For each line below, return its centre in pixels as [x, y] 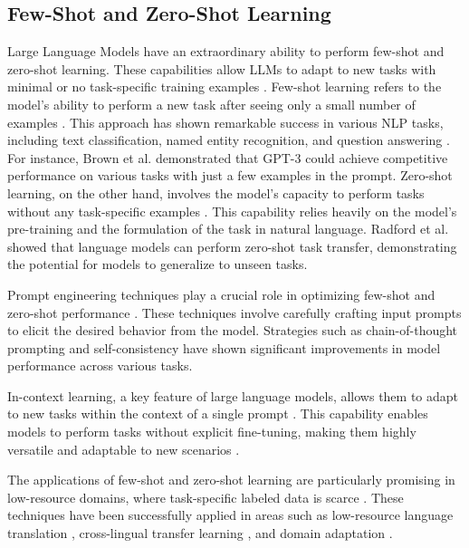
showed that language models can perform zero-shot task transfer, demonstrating [232, 246]
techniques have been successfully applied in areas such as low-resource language [230, 515]
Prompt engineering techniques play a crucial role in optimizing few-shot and [221, 294]
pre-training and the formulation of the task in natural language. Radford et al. [228, 229]
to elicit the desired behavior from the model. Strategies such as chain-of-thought [233, 330]
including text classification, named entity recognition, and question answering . [229, 140]
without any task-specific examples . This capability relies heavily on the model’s [232, 211]
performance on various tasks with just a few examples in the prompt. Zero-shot [230, 175]
